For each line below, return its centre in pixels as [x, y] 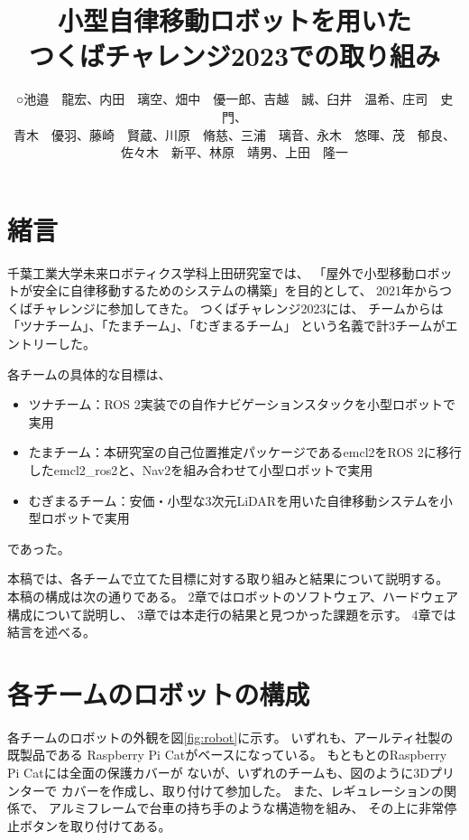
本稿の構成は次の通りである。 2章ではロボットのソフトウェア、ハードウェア [233, 596]
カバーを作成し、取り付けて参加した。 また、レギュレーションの [252, 790]
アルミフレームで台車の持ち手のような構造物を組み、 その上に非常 [247, 808]
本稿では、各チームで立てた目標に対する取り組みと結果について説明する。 [228, 579]
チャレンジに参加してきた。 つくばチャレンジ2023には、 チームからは [238, 308]
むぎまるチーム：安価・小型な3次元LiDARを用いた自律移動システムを [234, 500]
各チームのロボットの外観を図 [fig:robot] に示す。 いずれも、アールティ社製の [230, 737]
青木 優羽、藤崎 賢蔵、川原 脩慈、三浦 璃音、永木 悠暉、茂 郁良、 [234, 134]
